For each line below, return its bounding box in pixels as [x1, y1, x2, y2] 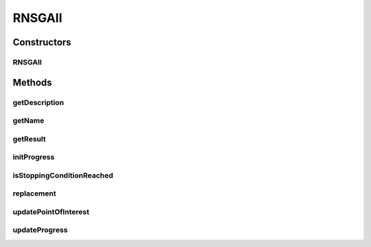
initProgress [12, 152, 55, 162]
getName [12, 116, 45, 126]
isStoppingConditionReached [12, 170, 113, 180]
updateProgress [12, 225, 68, 235]
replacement [12, 189, 56, 198]
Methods [12, 76, 52, 89]
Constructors [12, 36, 71, 48]
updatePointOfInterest [12, 207, 89, 216]
